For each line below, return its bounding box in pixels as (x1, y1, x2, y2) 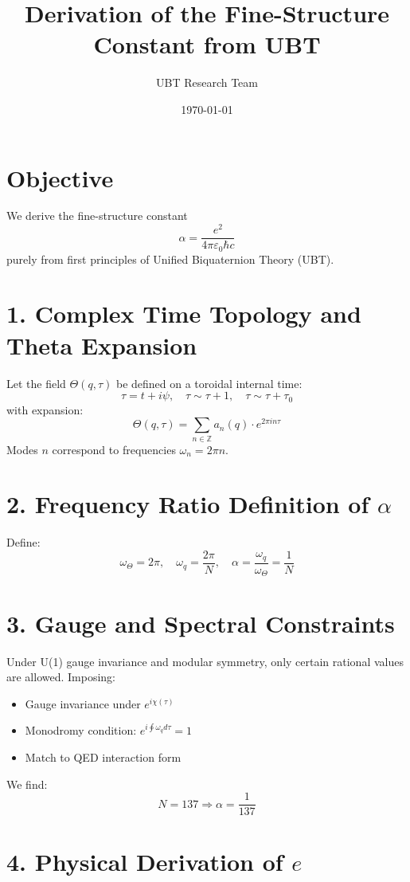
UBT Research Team (155, 74, 258, 91)
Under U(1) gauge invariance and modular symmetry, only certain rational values (6, 653, 404, 669)
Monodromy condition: (25, 722, 137, 739)
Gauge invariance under (25, 695, 141, 711)
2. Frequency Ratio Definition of (6, 488, 369, 520)
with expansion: (6, 401, 84, 417)
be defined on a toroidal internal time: (115, 374, 303, 391)
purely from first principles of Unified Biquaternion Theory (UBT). (6, 250, 334, 267)
